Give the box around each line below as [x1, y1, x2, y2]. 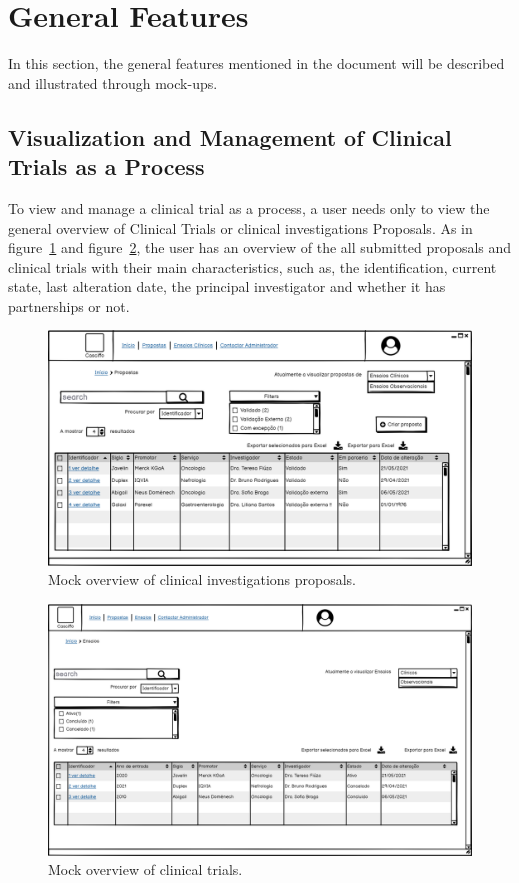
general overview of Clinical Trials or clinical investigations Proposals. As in [8, 217, 473, 238]
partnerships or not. [8, 295, 130, 316]
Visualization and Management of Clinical [8, 121, 452, 152]
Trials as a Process [8, 151, 205, 182]
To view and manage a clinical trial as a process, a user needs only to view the [8, 197, 490, 218]
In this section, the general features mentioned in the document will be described [8, 53, 505, 74]
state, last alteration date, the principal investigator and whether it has [8, 276, 446, 297]
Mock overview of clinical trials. [48, 859, 243, 880]
